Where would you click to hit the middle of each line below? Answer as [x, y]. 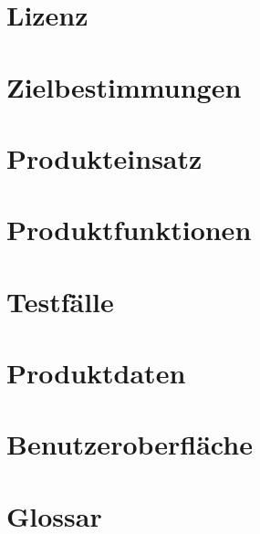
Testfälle [60, 301]
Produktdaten [96, 373]
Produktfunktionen [129, 230]
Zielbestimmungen [124, 86]
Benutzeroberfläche [130, 444]
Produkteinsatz [104, 157]
